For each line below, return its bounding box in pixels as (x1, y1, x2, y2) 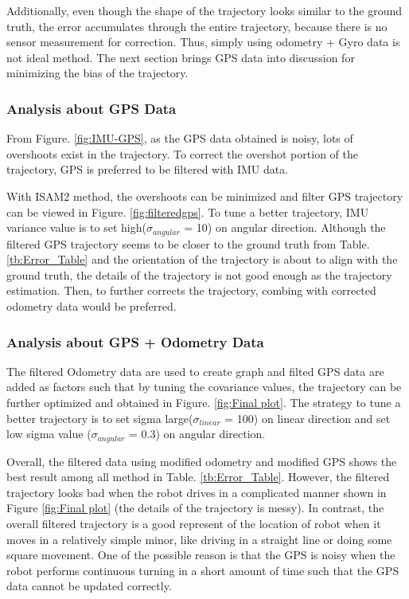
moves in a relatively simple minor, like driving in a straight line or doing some (6, 530, 392, 547)
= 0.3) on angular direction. (128, 425, 266, 442)
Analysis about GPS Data (6, 98, 177, 118)
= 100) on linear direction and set (224, 409, 391, 426)
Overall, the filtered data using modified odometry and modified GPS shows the (6, 452, 397, 469)
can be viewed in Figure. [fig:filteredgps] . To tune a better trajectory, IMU (6, 203, 369, 220)
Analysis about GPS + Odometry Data (6, 331, 264, 351)
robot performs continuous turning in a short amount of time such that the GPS (6, 562, 399, 578)
